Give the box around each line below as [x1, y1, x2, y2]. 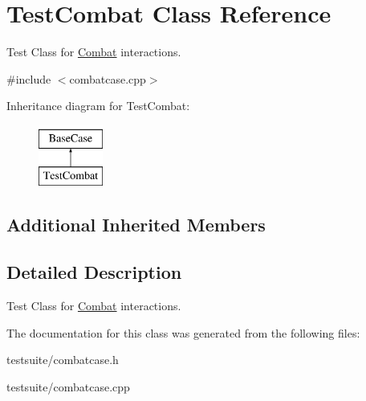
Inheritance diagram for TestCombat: [6, 97, 190, 114]
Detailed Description [6, 260, 182, 284]
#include [6, 70, 51, 87]
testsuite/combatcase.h [6, 351, 119, 368]
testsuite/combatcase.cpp [6, 378, 130, 395]
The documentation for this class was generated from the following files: [6, 324, 360, 341]
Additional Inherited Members [6, 212, 266, 237]
